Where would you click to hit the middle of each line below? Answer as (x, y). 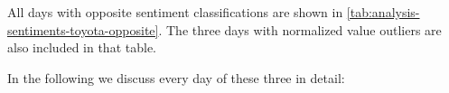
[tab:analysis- (383, 12)
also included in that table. (82, 47)
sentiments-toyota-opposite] (83, 29)
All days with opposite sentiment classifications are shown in (175, 12)
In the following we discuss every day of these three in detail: (176, 77)
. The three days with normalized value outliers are (300, 29)
